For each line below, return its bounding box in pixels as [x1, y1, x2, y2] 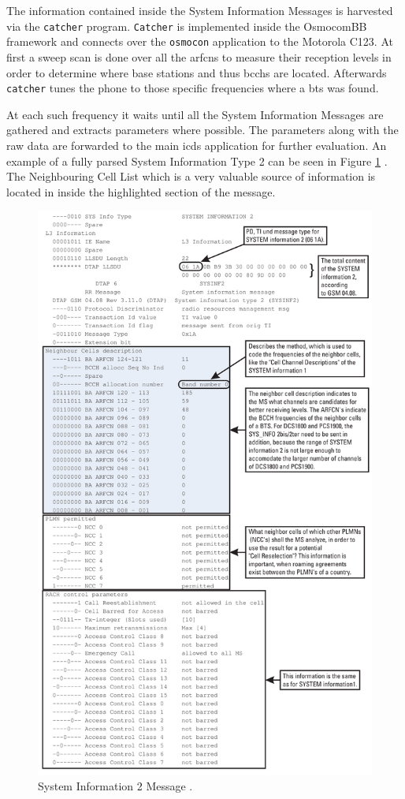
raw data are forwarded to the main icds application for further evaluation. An [6, 136, 387, 153]
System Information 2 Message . [38, 778, 193, 794]
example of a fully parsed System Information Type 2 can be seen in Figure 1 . [6, 152, 388, 169]
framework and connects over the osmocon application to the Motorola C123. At [6, 33, 393, 50]
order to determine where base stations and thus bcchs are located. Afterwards [6, 64, 387, 80]
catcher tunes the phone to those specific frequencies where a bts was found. [6, 80, 379, 96]
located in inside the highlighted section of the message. [6, 183, 276, 200]
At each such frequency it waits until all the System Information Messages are [6, 106, 384, 122]
